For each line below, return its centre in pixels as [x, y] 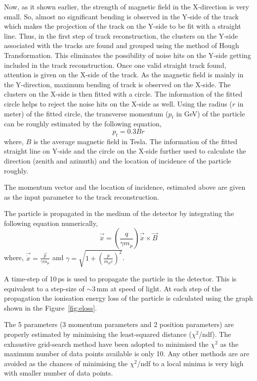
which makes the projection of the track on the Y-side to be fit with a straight [123, 26]
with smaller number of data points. [59, 373]
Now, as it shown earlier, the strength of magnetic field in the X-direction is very [127, 6]
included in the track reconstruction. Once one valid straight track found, [115, 65]
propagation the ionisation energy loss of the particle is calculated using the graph [128, 298]
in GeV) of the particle [211, 113]
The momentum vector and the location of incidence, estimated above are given [125, 187]
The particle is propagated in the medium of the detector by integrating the [119, 213]
